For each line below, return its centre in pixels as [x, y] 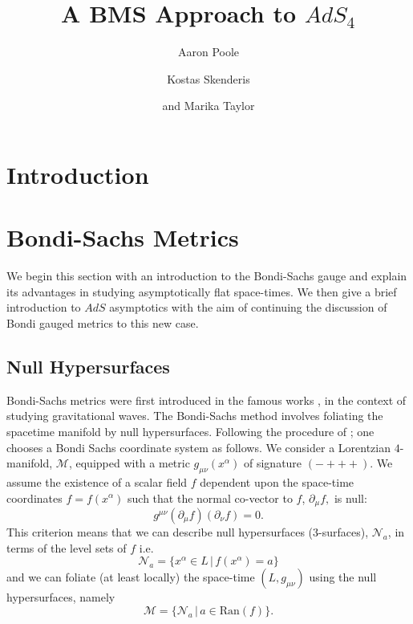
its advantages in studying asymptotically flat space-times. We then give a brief [202, 291]
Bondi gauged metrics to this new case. [103, 323]
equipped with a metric [133, 463]
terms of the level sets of [67, 547]
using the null [343, 577]
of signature [273, 463]
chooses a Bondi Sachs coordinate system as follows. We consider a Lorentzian [199, 447]
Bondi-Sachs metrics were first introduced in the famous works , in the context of [206, 400]
